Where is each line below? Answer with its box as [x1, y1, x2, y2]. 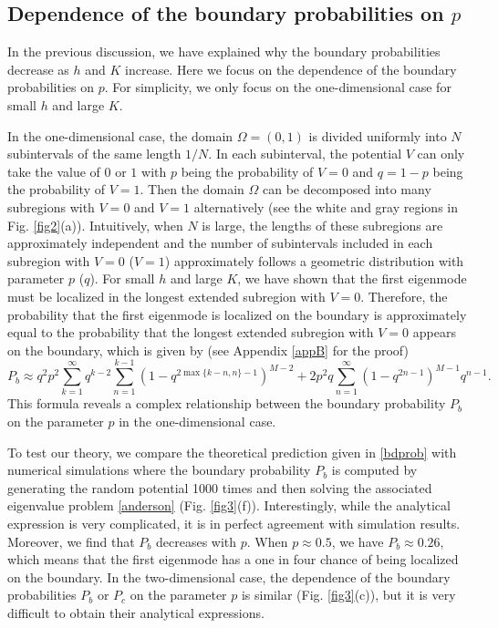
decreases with [156, 531, 237, 551]
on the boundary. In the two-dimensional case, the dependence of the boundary [7, 567, 451, 586]
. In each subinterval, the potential [208, 144, 402, 163]
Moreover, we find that [7, 531, 135, 551]
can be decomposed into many [262, 180, 431, 199]
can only [417, 144, 465, 163]
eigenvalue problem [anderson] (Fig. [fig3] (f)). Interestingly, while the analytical [7, 496, 451, 515]
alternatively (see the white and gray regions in [193, 197, 458, 216]
